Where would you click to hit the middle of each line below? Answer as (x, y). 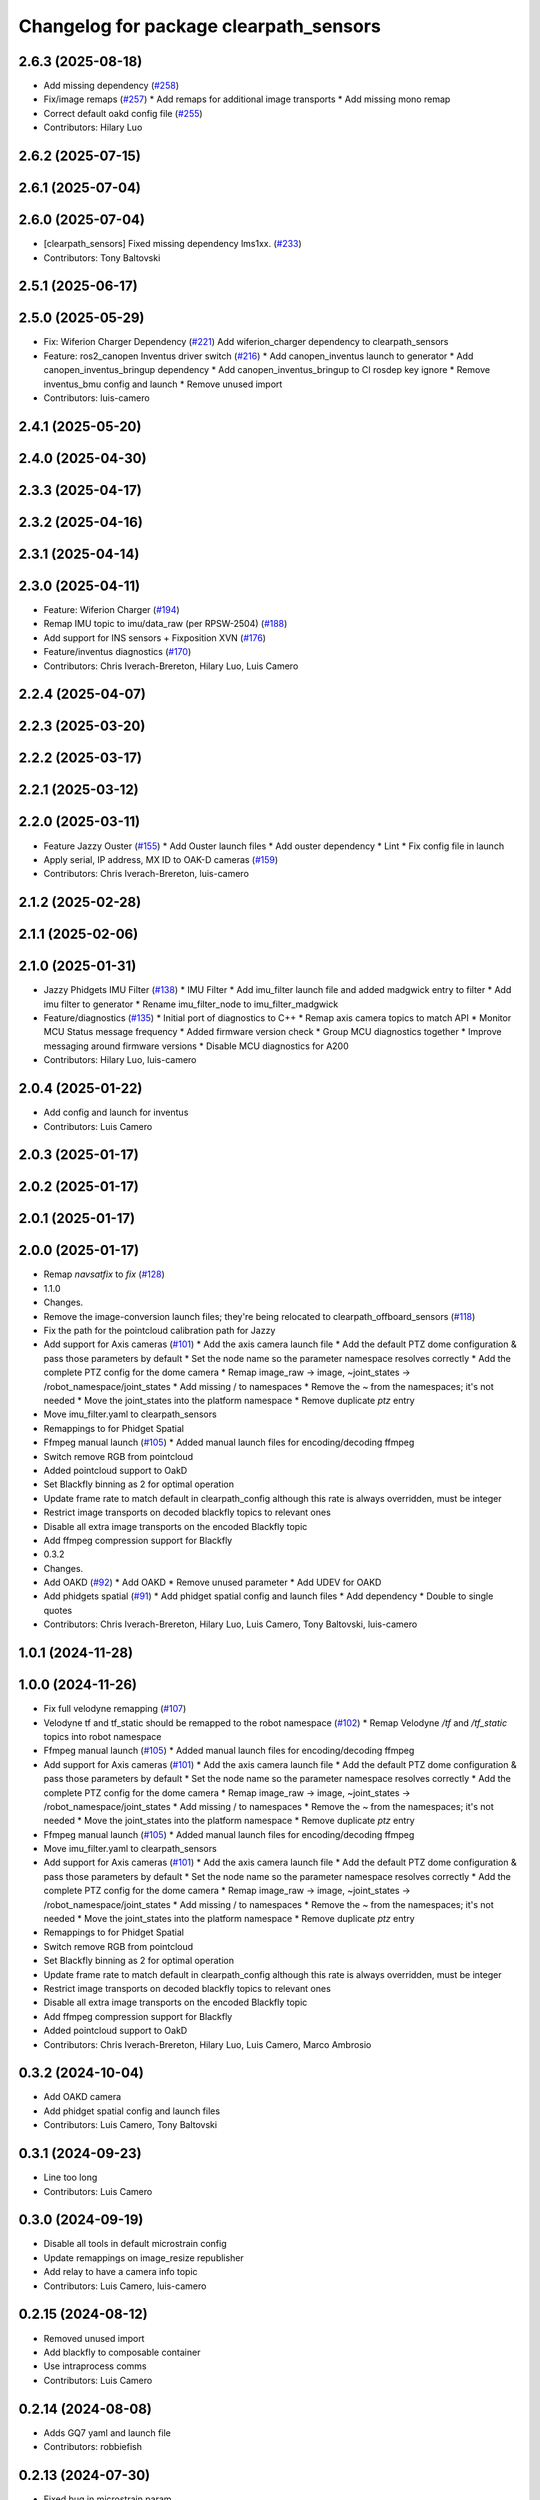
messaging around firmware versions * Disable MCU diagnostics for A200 (196, 1046)
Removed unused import (94, 2338)
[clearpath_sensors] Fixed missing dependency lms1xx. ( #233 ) (172, 244)
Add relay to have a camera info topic (121, 2272)
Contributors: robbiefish (92, 2446)
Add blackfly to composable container (122, 2352)
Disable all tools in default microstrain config (135, 2244)
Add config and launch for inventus (116, 1112)
